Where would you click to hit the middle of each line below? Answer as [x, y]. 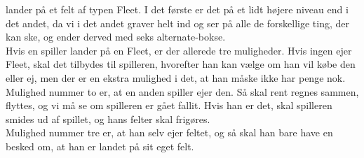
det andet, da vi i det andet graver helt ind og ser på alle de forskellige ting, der [177, 23]
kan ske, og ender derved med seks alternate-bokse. [116, 37]
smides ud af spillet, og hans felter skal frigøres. [108, 118]
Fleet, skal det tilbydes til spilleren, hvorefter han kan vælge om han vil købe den [181, 64]
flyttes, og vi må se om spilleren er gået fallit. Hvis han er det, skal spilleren [169, 105]
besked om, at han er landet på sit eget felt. [100, 146]
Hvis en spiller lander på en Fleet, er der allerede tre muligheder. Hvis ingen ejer [179, 50]
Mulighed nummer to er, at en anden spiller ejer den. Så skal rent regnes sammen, [182, 91]
